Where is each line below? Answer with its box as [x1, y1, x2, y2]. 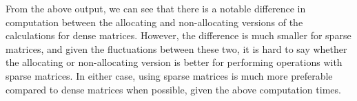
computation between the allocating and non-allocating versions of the [6, 14, 303, 29]
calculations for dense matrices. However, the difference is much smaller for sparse [6, 28, 351, 43]
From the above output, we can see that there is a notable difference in [6, 1, 306, 15]
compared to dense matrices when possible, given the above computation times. [6, 82, 341, 96]
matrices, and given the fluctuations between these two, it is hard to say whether [6, 41, 347, 56]
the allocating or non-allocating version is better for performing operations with [6, 55, 343, 69]
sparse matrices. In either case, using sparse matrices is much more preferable [6, 68, 333, 82]
